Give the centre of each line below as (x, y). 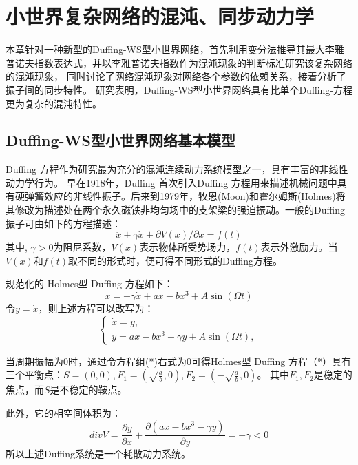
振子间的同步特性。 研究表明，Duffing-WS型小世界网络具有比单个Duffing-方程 (179, 89)
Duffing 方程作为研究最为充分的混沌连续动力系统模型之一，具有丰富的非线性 (177, 169)
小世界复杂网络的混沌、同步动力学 (160, 16)
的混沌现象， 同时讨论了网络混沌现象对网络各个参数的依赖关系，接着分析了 (176, 76)
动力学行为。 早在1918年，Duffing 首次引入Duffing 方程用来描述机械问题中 (171, 182)
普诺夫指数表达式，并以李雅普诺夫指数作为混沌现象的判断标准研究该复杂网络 (179, 62)
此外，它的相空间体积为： (63, 412)
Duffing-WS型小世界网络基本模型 (120, 140)
